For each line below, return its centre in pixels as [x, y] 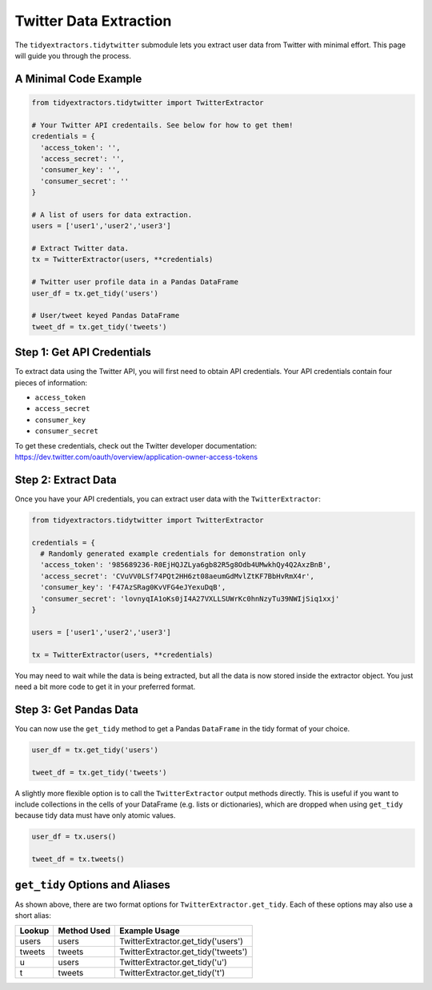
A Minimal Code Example [78, 79]
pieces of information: [51, 382]
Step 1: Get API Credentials [83, 352]
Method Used [84, 931]
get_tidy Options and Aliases [93, 885]
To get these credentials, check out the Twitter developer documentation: [136, 445]
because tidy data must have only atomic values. [95, 815]
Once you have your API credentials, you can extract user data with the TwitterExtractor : [168, 499]
